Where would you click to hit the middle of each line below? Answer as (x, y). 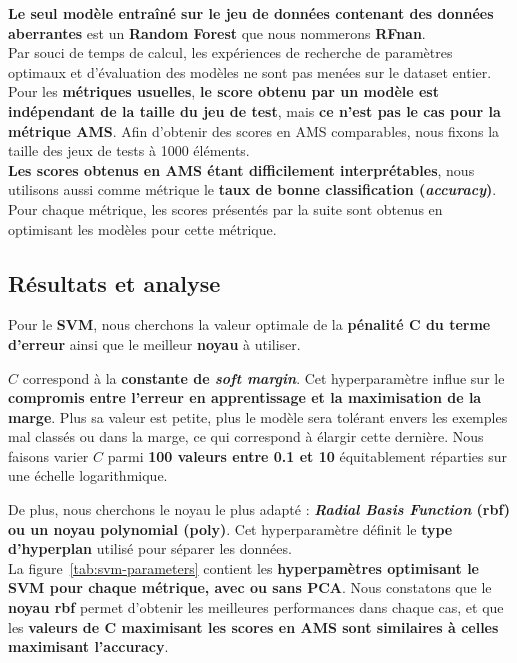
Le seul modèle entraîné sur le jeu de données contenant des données (251, 13)
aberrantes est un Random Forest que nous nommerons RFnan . (217, 32)
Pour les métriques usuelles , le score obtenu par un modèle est (223, 91)
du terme (458, 324)
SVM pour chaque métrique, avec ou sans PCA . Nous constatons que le (250, 587)
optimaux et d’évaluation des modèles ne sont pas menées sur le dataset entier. (250, 71)
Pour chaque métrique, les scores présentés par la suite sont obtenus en (225, 208)
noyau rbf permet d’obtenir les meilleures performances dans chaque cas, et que (256, 607)
